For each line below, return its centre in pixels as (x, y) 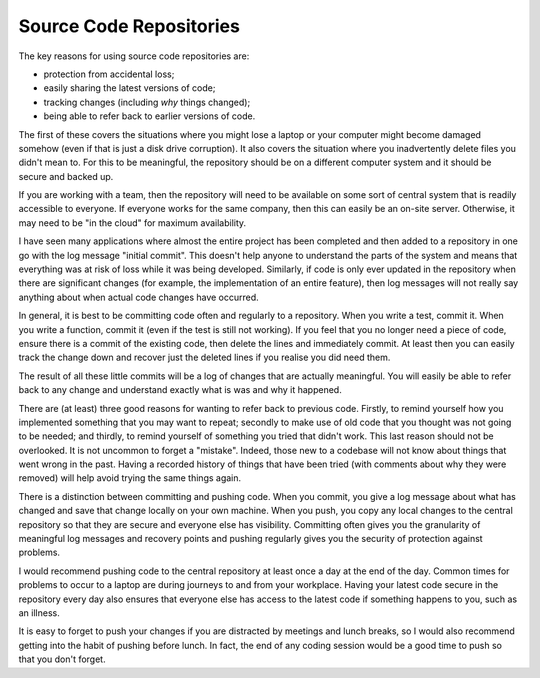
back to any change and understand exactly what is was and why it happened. (180, 390)
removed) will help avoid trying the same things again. (130, 478)
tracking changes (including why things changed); (147, 102)
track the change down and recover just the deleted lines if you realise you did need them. (204, 357)
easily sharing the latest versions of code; (129, 88)
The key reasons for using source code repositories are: (134, 56)
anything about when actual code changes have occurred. (138, 297)
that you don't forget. (62, 659)
